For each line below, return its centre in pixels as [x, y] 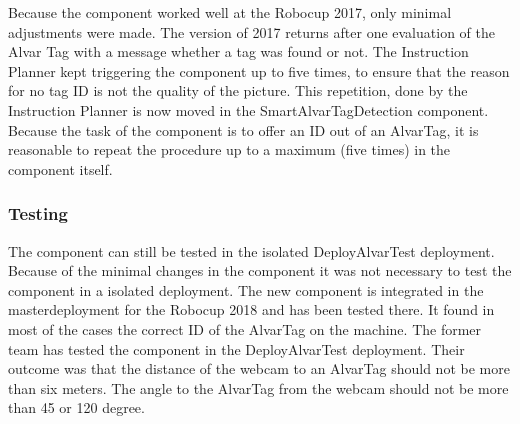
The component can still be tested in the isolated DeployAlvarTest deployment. [251, 250]
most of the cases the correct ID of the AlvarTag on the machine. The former [245, 328]
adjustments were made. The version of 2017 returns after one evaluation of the [251, 31]
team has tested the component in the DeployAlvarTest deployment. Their [236, 348]
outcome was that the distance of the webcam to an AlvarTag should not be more [259, 368]
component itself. [60, 168]
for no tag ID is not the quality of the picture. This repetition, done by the [238, 90]
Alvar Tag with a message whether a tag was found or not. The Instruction [238, 51]
